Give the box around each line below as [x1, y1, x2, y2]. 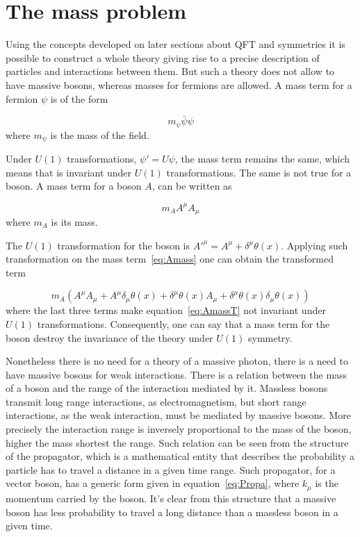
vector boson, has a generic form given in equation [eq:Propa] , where [6, 476, 300, 490]
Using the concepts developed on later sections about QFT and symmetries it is [6, 37, 345, 51]
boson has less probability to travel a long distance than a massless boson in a [6, 504, 338, 519]
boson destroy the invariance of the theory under [6, 330, 213, 345]
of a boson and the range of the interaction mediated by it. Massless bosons [6, 381, 328, 395]
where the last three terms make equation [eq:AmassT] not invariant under [6, 303, 326, 317]
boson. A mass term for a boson [6, 179, 142, 193]
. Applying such [281, 238, 348, 252]
